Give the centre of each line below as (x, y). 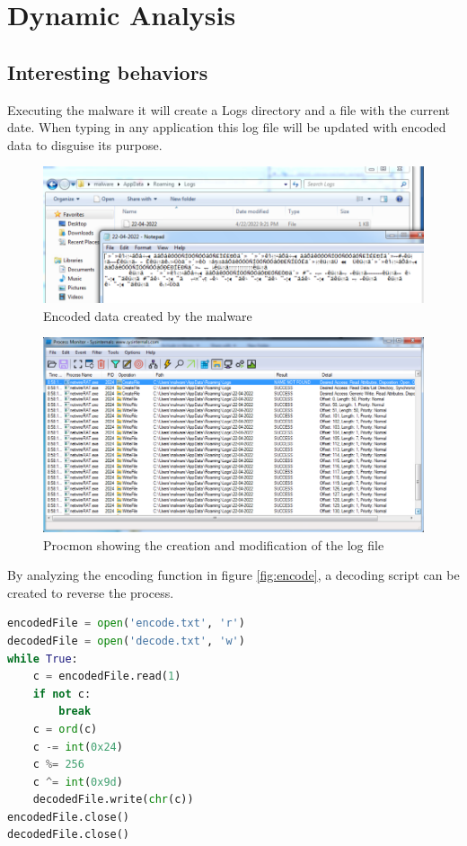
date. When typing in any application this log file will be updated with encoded (227, 127)
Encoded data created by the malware (148, 315)
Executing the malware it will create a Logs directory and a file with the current (229, 109)
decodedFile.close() (69, 835)
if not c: (62, 694)
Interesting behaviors (108, 71)
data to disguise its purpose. (85, 144)
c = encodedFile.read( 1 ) (107, 677)
